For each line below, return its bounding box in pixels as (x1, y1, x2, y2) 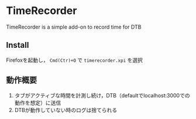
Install (6, 40, 29, 50)
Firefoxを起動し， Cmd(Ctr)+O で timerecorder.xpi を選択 (6, 57, 143, 64)
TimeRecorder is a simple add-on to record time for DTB (6, 23, 142, 30)
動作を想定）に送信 (14, 99, 61, 106)
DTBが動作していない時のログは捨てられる (14, 106, 118, 113)
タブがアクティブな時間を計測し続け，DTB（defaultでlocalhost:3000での (14, 92, 190, 99)
